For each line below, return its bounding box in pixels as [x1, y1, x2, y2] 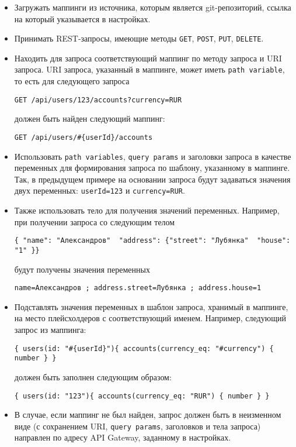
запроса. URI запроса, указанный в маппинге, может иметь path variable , [14, 63, 285, 75]
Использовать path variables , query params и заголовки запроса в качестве [14, 150, 291, 162]
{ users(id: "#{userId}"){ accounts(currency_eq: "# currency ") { [14, 344, 274, 353]
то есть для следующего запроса [14, 75, 130, 87]
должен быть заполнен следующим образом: [14, 370, 172, 383]
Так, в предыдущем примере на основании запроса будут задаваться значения [14, 173, 291, 185]
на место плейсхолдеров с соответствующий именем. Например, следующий [14, 312, 286, 324]
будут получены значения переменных [14, 263, 150, 275]
